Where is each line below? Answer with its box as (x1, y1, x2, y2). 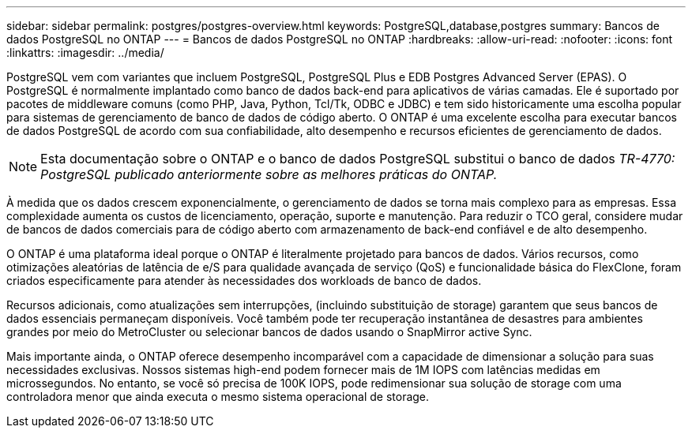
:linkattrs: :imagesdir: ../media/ (6, 46, 164, 59)
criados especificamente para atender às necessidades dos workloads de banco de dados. (6, 274, 482, 287)
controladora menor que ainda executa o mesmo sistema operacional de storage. (6, 390, 430, 403)
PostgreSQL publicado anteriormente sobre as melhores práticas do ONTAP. (40, 166, 498, 182)
